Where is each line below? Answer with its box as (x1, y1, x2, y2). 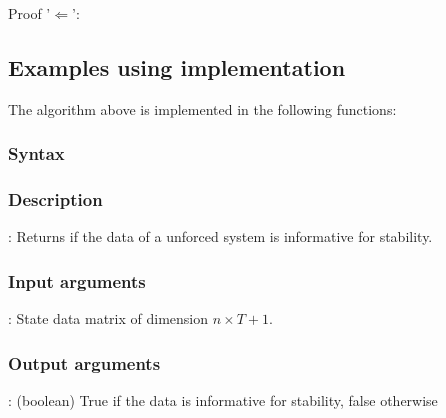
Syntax (8, 141, 65, 166)
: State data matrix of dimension (8, 308, 209, 329)
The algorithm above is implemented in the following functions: (8, 98, 397, 119)
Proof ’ (8, 3, 51, 23)
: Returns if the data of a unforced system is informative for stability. (8, 226, 433, 247)
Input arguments (8, 268, 146, 293)
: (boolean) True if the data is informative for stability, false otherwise (8, 390, 438, 411)
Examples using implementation (8, 51, 346, 82)
